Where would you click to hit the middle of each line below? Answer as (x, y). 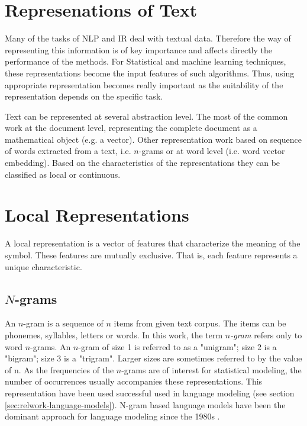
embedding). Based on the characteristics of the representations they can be (143, 163)
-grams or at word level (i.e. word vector (212, 151)
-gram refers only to (266, 334)
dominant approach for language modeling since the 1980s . (112, 416)
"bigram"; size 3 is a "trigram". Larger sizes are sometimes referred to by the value (153, 358)
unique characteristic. (43, 266)
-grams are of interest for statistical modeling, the (211, 369)
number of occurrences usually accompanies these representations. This (134, 381)
